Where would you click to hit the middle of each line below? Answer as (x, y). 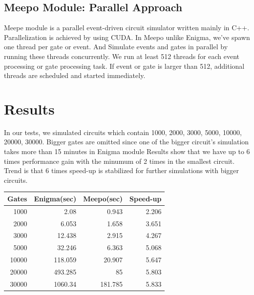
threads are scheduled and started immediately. (75, 75)
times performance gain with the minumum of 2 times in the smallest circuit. (119, 161)
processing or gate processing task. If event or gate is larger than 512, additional (124, 66)
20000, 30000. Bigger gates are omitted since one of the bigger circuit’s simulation (127, 142)
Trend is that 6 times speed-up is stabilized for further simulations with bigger (122, 170)
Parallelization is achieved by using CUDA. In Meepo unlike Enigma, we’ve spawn (127, 37)
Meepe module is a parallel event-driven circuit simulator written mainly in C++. (127, 28)
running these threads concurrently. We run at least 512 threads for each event (122, 56)
